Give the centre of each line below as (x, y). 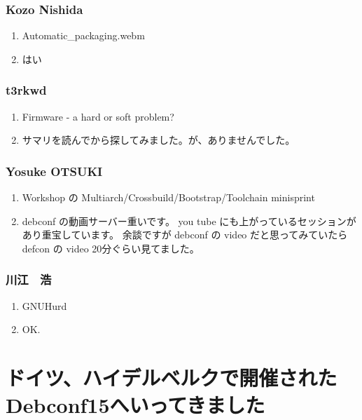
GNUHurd (44, 305)
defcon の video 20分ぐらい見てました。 (111, 248)
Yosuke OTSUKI (54, 171)
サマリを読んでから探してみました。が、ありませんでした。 (159, 140)
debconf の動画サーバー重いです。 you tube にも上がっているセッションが (189, 221)
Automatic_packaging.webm (83, 35)
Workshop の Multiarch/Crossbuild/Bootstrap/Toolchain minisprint (168, 197)
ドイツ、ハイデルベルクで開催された (172, 377)
